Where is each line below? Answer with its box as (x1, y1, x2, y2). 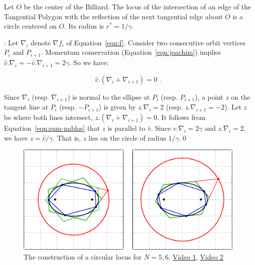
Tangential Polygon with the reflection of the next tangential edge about (4, 11, 223, 21)
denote (31, 37, 51, 47)
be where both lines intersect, (4, 112, 93, 122)
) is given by (98, 102, 136, 112)
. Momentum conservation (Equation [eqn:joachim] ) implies (41, 47, 221, 57)
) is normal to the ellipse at (67, 91, 150, 102)
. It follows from (157, 112, 206, 122)
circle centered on (4, 21, 57, 31)
